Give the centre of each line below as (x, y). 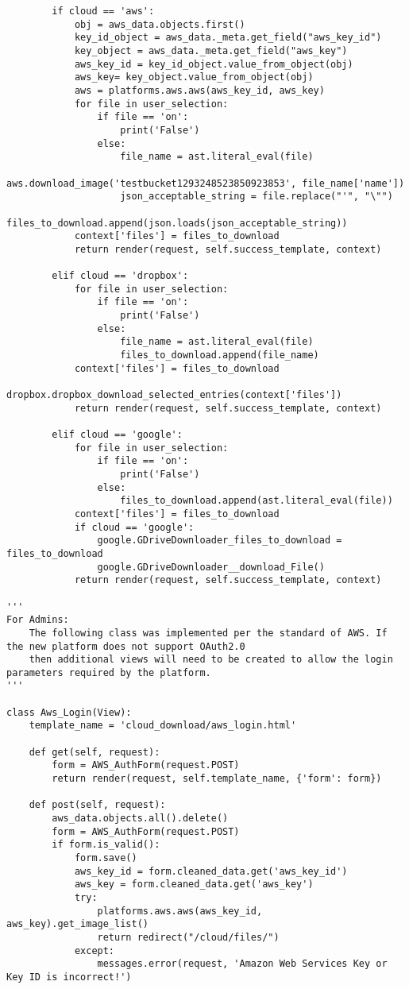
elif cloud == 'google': (117, 435)
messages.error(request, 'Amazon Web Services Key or (242, 964)
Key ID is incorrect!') (69, 977)
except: (95, 950)
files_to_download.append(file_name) (220, 355)
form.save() (106, 858)
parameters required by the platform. (109, 672)
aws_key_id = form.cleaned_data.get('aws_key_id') (211, 871)
